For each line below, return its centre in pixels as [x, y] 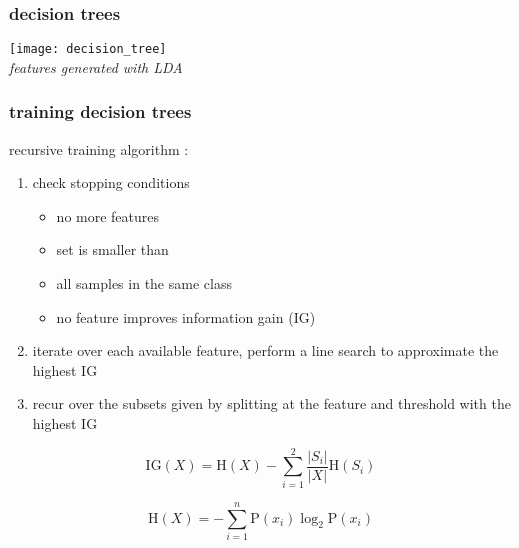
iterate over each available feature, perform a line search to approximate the [265, 350]
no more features [108, 215]
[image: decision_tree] [88, 49]
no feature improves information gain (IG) [186, 316]
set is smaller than [112, 249]
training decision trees [100, 111]
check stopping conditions [111, 182]
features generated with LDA [96, 66]
